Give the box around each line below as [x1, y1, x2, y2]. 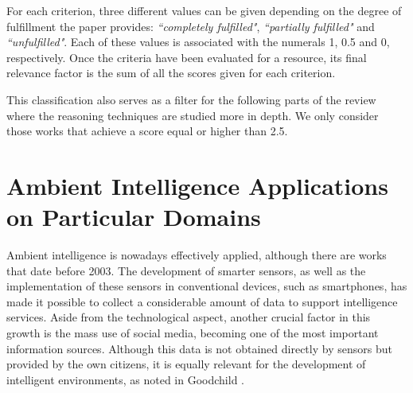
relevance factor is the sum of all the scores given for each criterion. [6, 64, 336, 81]
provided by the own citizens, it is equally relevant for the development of [6, 356, 366, 372]
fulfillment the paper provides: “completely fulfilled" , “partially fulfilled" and [6, 18, 375, 34]
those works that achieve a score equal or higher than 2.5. [6, 123, 288, 139]
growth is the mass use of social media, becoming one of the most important [6, 325, 379, 341]
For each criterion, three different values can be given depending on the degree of [6, 2, 402, 18]
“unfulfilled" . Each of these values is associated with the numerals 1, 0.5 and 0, [6, 33, 390, 50]
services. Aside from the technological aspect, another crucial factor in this [6, 309, 371, 325]
